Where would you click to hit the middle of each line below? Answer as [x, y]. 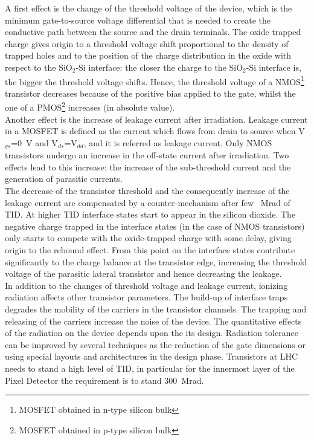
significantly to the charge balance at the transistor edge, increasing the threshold [156, 261]
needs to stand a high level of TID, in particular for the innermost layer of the [150, 368]
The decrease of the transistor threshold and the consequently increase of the [147, 191]
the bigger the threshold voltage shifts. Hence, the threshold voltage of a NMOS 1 [155, 80]
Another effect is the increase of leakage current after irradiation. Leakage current [156, 119]
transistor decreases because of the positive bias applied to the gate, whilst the [150, 93]
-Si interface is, [274, 67]
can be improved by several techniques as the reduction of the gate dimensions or [155, 344]
